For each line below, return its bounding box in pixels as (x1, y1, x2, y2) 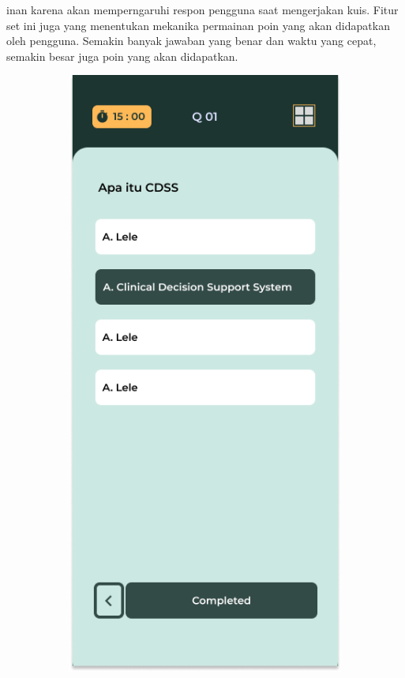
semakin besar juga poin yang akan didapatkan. (6, 47, 238, 64)
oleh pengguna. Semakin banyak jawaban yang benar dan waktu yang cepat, (6, 32, 377, 49)
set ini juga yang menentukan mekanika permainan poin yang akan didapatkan (6, 17, 390, 33)
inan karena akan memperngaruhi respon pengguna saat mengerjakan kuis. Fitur (6, 2, 399, 17)
